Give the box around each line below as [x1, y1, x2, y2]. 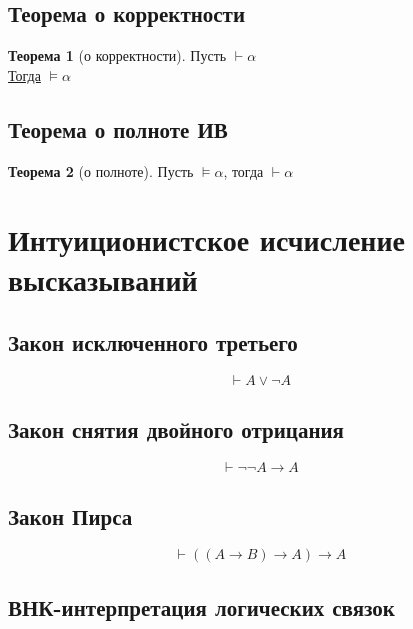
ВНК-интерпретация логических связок [8, 591, 395, 622]
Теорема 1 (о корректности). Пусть [8, 45, 227, 66]
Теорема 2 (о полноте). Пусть [8, 160, 194, 181]
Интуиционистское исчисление [8, 219, 406, 260]
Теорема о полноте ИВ [8, 113, 228, 144]
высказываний [8, 258, 198, 299]
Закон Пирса [8, 500, 133, 531]
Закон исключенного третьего [8, 327, 298, 358]
